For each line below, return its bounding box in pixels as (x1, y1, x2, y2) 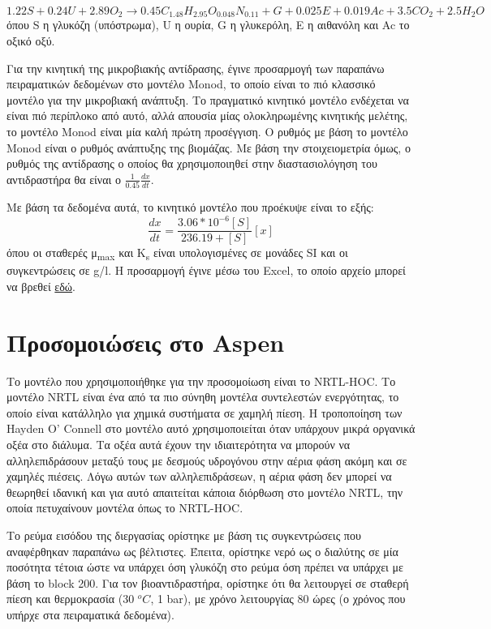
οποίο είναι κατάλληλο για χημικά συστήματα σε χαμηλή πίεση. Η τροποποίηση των (6, 404, 403, 421)
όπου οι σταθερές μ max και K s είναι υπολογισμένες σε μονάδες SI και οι (6, 244, 348, 263)
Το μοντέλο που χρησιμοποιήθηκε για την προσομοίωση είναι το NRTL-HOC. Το (6, 372, 396, 389)
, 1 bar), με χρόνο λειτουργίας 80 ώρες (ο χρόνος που (150, 590, 406, 607)
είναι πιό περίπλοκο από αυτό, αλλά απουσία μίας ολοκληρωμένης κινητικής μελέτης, (6, 107, 408, 124)
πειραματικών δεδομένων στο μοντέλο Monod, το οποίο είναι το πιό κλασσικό (6, 75, 376, 92)
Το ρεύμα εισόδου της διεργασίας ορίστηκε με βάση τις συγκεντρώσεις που (6, 527, 361, 544)
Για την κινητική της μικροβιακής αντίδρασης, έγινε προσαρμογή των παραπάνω (6, 59, 385, 76)
